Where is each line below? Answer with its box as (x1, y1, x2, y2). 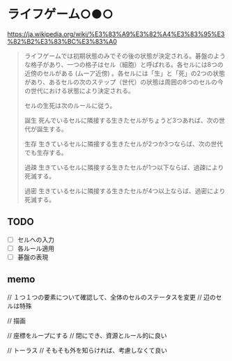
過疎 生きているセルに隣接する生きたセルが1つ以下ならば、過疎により (24, 163, 224, 171)
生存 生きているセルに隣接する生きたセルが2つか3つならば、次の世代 (24, 139, 223, 148)
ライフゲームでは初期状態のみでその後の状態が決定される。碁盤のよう (24, 52, 226, 60)
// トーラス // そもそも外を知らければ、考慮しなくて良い (7, 346, 168, 354)
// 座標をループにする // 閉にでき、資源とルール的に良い (7, 331, 167, 339)
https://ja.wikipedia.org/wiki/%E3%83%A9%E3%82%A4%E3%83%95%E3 (7, 29, 225, 38)
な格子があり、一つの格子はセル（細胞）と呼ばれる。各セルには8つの (24, 60, 224, 68)
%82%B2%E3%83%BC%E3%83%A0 (7, 37, 117, 45)
